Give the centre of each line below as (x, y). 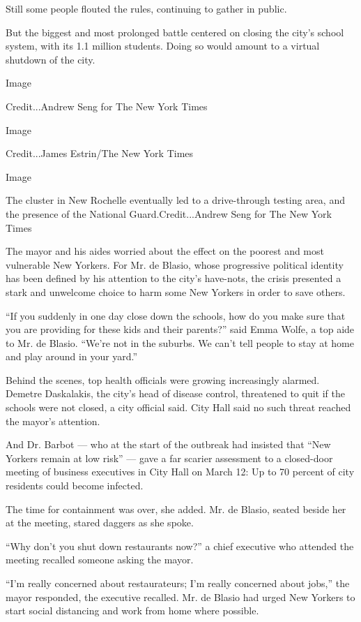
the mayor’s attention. (53, 421)
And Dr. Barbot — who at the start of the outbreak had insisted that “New (168, 444)
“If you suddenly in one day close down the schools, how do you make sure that (176, 315)
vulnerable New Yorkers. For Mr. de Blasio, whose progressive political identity (175, 264)
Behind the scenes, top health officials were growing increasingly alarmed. (163, 379)
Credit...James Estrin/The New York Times (100, 153)
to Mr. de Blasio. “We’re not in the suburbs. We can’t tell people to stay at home (180, 342)
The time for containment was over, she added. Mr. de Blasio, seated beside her (176, 509)
